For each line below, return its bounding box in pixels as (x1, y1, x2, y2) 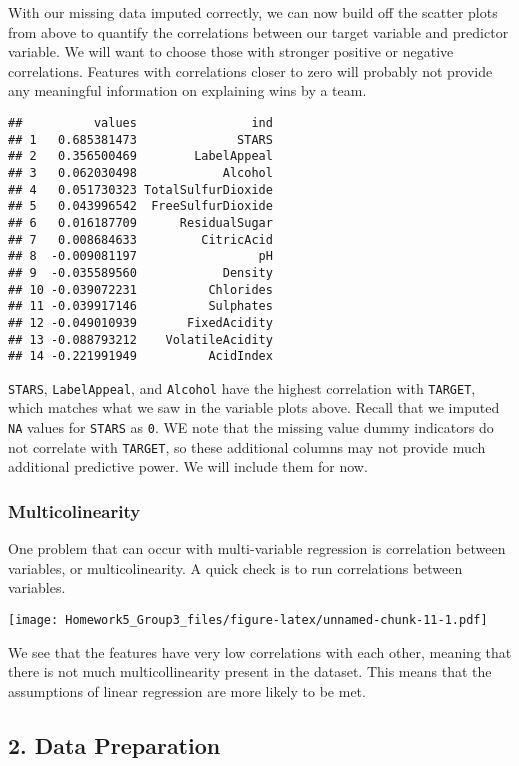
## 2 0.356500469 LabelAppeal (8, 149, 273, 164)
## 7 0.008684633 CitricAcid (8, 232, 273, 247)
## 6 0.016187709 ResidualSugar (8, 215, 273, 230)
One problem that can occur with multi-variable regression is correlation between (8, 538, 506, 559)
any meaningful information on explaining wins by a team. (8, 80, 367, 101)
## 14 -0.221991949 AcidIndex (8, 349, 273, 364)
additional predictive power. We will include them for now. (8, 456, 368, 477)
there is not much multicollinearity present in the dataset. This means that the (8, 661, 492, 682)
